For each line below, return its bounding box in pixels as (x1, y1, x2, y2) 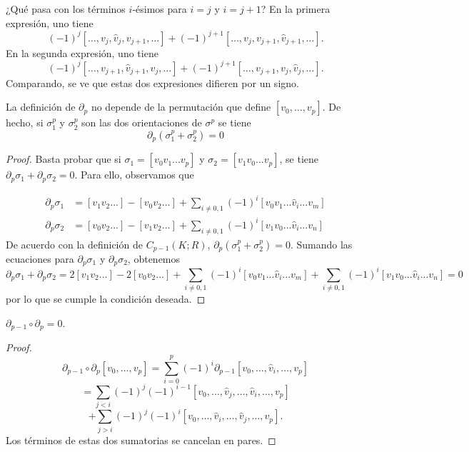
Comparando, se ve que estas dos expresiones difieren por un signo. (6, 75, 299, 90)
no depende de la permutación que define (91, 99, 271, 114)
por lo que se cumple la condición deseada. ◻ (6, 291, 206, 306)
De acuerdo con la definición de (6, 236, 143, 251)
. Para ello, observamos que (74, 167, 194, 182)
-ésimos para (132, 1, 187, 16)
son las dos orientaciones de (81, 115, 202, 130)
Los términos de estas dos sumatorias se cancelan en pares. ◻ (6, 432, 276, 447)
